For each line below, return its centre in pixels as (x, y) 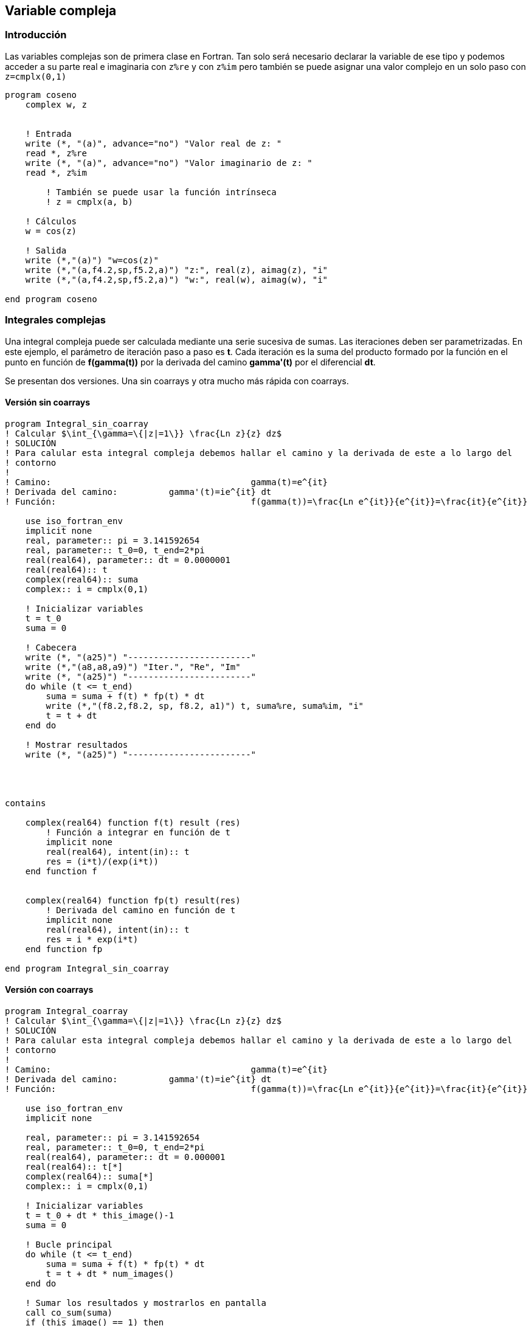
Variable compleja (61, 11)
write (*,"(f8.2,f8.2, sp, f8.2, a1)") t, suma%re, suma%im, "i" (205, 706)
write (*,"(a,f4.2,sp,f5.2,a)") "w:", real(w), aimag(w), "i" (177, 279)
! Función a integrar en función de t (138, 832)
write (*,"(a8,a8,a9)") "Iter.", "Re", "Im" (133, 667)
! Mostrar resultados (77, 744)
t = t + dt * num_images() (110, 1273)
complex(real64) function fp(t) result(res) (133, 900)
